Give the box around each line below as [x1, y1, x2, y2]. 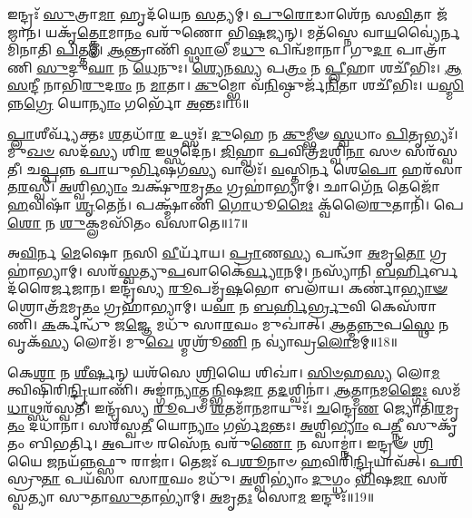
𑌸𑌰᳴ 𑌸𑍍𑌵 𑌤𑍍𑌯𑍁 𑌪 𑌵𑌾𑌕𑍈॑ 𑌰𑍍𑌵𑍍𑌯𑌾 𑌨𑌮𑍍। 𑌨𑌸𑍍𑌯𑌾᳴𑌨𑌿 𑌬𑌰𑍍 [86, 260, 429, 279]
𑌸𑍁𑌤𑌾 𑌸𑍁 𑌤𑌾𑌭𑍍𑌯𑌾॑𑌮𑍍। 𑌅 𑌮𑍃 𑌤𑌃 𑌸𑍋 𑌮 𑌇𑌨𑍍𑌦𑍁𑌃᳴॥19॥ [58, 486, 375, 505]
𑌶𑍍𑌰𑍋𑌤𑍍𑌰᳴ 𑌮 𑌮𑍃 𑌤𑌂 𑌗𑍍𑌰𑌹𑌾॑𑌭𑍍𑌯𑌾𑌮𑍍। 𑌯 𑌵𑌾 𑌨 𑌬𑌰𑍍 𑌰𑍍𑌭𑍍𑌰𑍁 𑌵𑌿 [7, 296, 367, 315]
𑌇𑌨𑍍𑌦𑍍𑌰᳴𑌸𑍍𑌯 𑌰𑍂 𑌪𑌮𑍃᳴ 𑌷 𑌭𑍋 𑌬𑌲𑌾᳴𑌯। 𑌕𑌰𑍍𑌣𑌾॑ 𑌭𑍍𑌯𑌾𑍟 [109, 279, 447, 298]
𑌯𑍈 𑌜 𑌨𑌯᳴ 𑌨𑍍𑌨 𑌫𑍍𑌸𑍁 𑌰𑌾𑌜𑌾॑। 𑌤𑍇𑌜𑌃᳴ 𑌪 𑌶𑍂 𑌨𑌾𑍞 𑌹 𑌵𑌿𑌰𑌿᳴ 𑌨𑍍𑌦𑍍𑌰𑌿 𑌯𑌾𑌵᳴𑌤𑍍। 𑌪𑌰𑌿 [7, 451, 463, 470]
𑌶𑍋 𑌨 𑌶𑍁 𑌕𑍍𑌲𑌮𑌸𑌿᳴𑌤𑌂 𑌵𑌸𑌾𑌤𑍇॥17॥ [7, 212, 249, 231]
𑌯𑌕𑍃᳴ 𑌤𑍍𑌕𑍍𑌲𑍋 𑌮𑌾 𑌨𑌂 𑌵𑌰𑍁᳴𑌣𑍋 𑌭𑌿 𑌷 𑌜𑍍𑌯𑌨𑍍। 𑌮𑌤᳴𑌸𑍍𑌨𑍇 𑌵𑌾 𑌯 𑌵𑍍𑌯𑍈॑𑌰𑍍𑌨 [44, 22, 460, 41]
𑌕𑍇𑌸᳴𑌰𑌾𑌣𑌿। [370, 296, 438, 315]
